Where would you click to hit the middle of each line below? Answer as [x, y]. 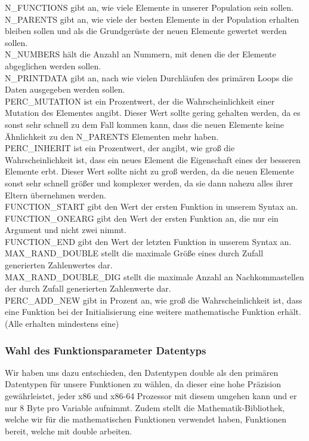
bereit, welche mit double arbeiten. [69, 431]
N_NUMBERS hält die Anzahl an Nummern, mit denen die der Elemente [140, 54]
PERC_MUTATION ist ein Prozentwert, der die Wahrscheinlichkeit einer [140, 101]
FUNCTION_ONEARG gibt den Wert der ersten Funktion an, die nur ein [142, 218]
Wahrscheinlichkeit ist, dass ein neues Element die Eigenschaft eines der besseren [153, 159]
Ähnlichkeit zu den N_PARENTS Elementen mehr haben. [112, 136]
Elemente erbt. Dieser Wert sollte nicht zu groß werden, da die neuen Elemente [149, 171]
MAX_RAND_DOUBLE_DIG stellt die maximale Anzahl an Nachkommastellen [154, 276]
